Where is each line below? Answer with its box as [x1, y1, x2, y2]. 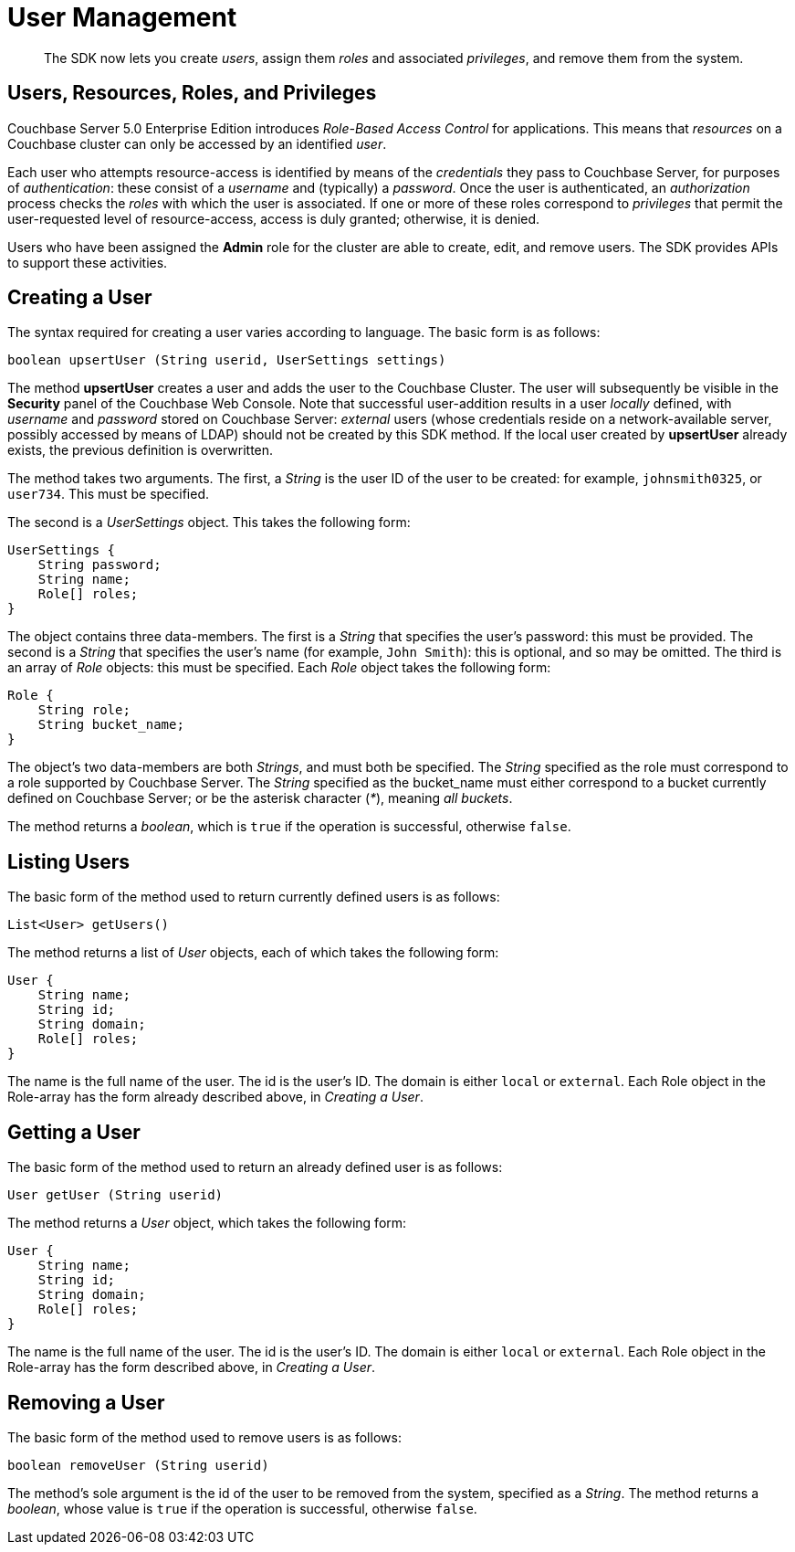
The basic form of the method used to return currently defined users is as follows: [7, 889, 500, 905]
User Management [7, 2, 237, 33]
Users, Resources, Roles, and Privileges [7, 81, 377, 105]
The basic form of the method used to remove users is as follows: [7, 1429, 402, 1445]
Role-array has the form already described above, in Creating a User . [7, 1089, 424, 1105]
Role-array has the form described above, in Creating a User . [7, 1359, 376, 1376]
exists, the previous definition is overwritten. [7, 442, 274, 459]
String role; [37, 702, 131, 718]
